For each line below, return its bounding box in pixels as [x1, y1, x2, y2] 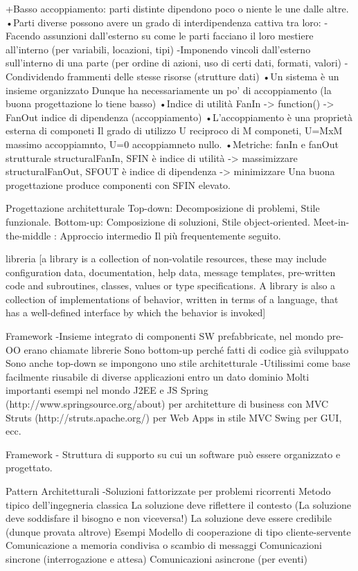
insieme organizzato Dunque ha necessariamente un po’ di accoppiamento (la [6, 82, 332, 97]
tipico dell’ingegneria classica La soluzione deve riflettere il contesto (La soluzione [6, 497, 352, 511]
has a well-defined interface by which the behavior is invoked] [6, 305, 266, 320]
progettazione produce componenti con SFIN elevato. [6, 177, 231, 192]
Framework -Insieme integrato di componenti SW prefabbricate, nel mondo [6, 329, 324, 343]
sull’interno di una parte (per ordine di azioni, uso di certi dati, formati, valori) [6, 55, 342, 70]
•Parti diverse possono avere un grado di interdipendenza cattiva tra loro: [6, 15, 321, 29]
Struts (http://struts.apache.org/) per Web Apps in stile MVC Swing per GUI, [6, 410, 342, 424]
